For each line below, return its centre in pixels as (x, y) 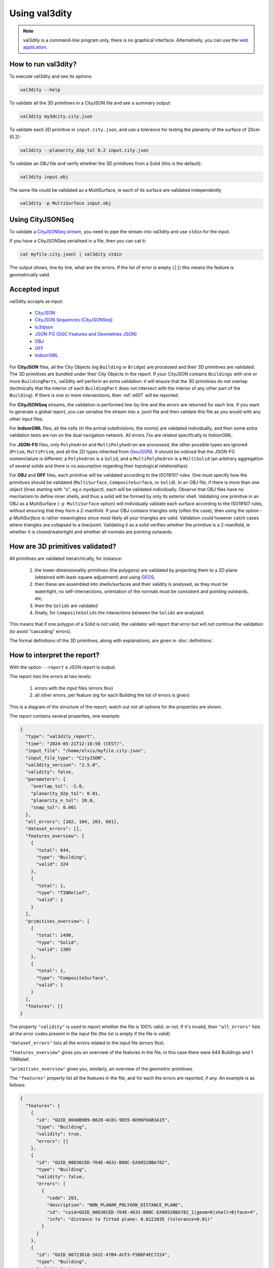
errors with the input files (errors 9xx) (74, 688)
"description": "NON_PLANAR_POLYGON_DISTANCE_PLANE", (115, 1205)
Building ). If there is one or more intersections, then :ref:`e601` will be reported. (94, 395)
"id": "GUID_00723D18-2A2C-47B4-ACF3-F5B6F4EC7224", (103, 1255)
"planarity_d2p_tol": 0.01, (66, 793)
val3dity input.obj (44, 177)
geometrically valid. (30, 274)
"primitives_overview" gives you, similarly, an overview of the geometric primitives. (101, 1069)
